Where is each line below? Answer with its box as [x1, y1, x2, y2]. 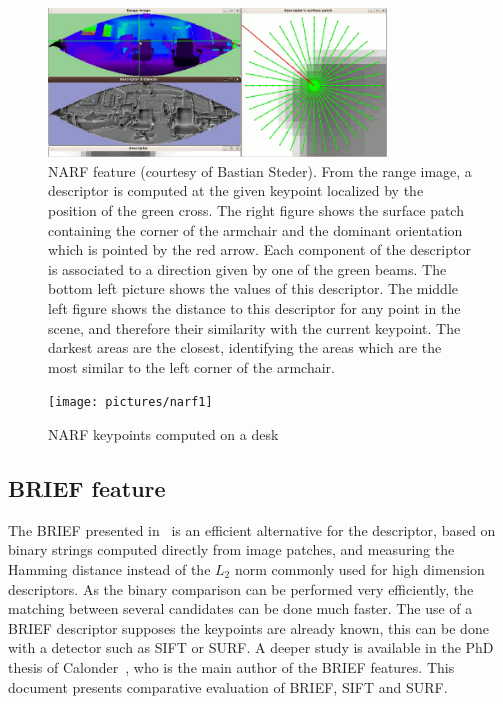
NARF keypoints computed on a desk [48, 424, 279, 445]
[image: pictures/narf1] [48, 395, 213, 410]
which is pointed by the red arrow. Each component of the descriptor [48, 239, 471, 260]
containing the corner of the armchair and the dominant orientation [48, 219, 463, 240]
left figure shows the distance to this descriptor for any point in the [48, 297, 461, 318]
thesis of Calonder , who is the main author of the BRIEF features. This [8, 656, 455, 677]
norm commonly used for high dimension [234, 559, 485, 579]
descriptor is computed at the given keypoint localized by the [48, 180, 424, 201]
